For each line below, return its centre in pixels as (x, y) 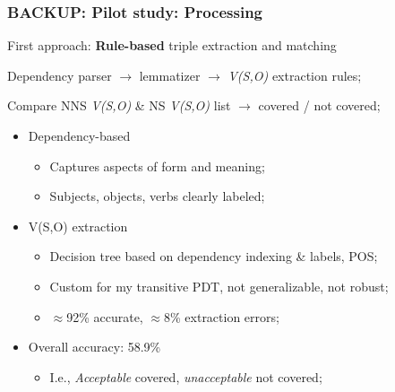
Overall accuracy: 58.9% (94, 347)
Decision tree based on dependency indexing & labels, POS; (214, 256)
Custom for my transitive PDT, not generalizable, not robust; (219, 286)
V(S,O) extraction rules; (295, 75)
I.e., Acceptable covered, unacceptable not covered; (186, 376)
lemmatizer (170, 75)
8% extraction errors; (222, 316)
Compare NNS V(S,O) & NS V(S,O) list (119, 105)
